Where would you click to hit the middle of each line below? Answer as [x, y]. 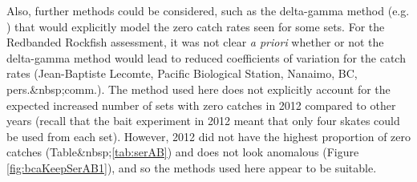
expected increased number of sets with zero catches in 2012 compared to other [201, 105]
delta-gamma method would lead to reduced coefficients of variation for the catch [206, 57]
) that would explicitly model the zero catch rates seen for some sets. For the [196, 26]
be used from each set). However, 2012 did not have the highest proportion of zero [209, 136]
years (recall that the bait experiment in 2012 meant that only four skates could [203, 121]
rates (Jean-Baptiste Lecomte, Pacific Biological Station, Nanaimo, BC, [182, 73]
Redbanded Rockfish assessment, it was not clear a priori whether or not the [195, 42]
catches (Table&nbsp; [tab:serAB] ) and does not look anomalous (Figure [183, 152]
